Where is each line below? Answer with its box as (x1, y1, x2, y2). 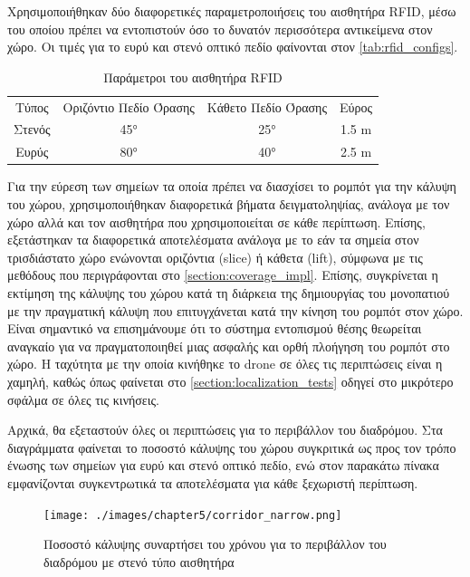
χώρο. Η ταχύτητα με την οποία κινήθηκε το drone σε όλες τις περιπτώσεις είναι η (7, 354, 443, 373)
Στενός (14, 120, 51, 139)
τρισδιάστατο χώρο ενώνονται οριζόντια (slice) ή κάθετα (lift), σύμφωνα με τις (7, 247, 423, 266)
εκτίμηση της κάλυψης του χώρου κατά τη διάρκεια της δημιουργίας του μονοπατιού (7, 283, 450, 302)
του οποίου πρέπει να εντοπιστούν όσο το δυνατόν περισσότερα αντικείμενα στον (7, 19, 433, 38)
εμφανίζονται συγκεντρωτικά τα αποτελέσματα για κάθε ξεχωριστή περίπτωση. (7, 473, 418, 492)
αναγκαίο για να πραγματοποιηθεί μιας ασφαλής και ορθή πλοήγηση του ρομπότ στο (7, 336, 450, 355)
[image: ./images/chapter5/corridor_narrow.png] (43, 508, 342, 522)
